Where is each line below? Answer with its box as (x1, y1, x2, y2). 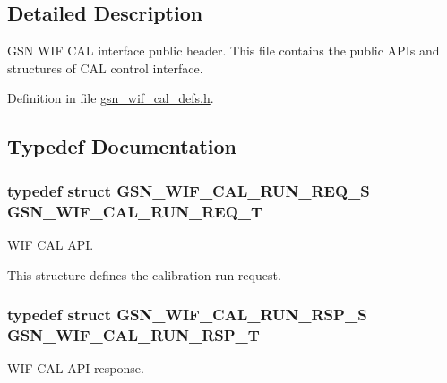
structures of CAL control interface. (7, 58, 203, 77)
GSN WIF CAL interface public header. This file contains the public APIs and (7, 41, 440, 60)
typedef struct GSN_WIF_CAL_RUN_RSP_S (7, 303, 367, 326)
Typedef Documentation (7, 132, 236, 160)
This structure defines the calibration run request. (7, 265, 281, 284)
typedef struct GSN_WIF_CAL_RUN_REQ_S (7, 179, 370, 201)
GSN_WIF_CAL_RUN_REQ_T (7, 200, 263, 222)
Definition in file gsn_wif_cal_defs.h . (7, 89, 214, 107)
